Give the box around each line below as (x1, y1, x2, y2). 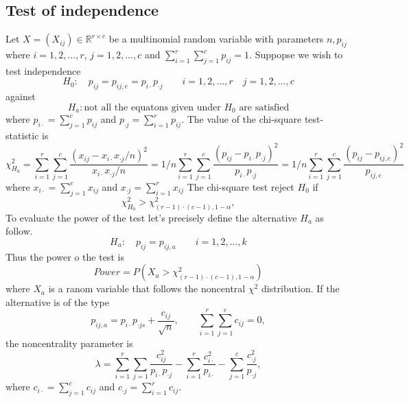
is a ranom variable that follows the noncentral (48, 281, 246, 296)
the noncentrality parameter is (5, 335, 133, 350)
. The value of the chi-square (181, 112, 302, 126)
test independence (5, 63, 81, 78)
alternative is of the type (5, 294, 110, 309)
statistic (5, 128, 39, 143)
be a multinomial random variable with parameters (108, 32, 324, 46)
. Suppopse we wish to (249, 47, 343, 61)
